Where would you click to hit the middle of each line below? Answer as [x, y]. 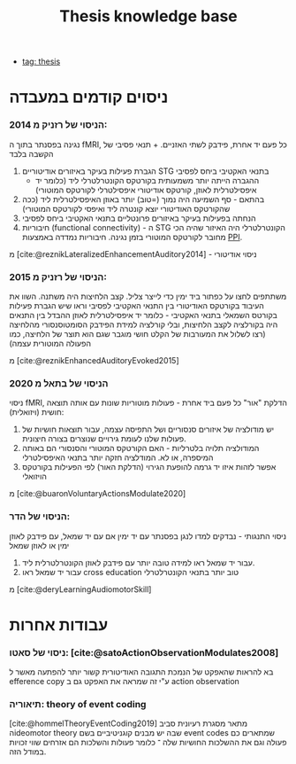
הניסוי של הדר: [40, 517]
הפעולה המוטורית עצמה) [50, 343]
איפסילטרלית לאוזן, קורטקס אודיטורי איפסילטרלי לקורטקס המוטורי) [146, 190]
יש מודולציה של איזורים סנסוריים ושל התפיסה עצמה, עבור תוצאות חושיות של [148, 429]
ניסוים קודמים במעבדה [89, 97]
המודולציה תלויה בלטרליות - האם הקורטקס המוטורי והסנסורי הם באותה [140, 448]
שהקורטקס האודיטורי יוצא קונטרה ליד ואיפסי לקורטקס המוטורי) [126, 208]
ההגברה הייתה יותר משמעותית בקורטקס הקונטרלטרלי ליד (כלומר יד [147, 180]
